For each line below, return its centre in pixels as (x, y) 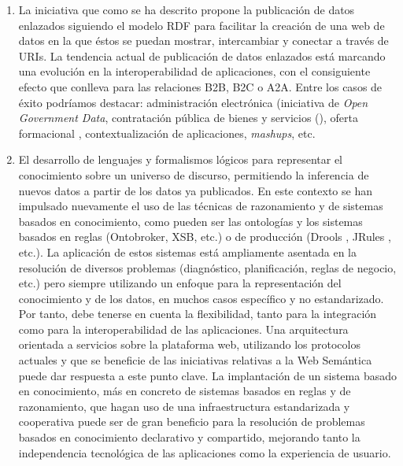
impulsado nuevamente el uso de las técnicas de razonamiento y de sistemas (201, 206)
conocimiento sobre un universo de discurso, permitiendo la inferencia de (194, 174)
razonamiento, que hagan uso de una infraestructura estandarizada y (184, 406)
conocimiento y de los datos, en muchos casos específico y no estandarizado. (201, 298)
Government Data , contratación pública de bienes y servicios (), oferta (188, 118)
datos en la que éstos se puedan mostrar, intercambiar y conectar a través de (203, 41)
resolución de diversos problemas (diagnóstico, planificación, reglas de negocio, (207, 267)
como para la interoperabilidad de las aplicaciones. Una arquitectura (183, 329)
